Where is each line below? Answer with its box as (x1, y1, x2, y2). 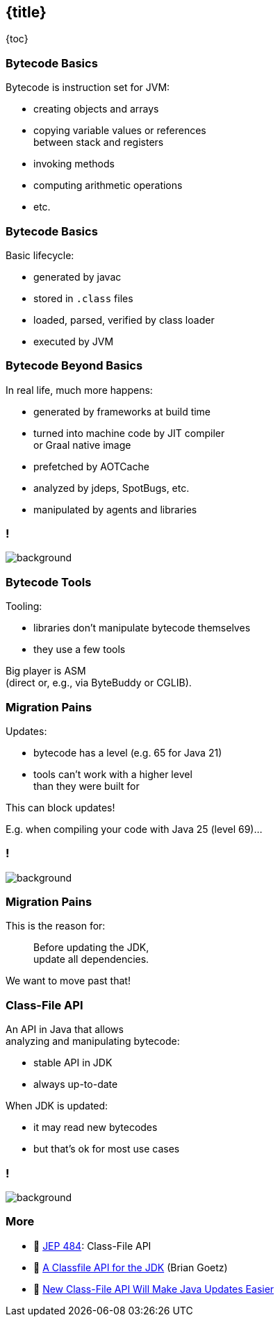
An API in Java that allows (6, 1023, 124, 1036)
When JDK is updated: (6, 1100, 108, 1112)
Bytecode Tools (6, 575, 92, 589)
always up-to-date (33, 1078, 118, 1091)
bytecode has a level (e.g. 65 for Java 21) (33, 746, 222, 759)
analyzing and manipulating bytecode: (6, 1035, 180, 1048)
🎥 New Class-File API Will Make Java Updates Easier (33, 1282, 274, 1295)
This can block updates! (6, 801, 115, 813)
